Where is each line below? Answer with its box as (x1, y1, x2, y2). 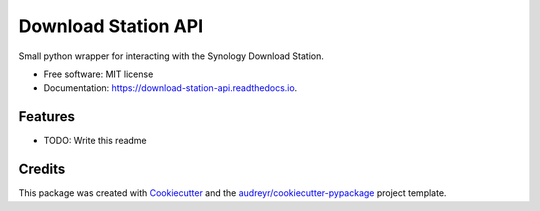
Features (18, 108, 75, 125)
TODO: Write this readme (43, 135, 147, 147)
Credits (18, 161, 66, 178)
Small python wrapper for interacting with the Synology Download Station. (18, 50, 325, 62)
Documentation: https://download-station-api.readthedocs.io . (43, 82, 298, 94)
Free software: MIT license (43, 68, 154, 80)
